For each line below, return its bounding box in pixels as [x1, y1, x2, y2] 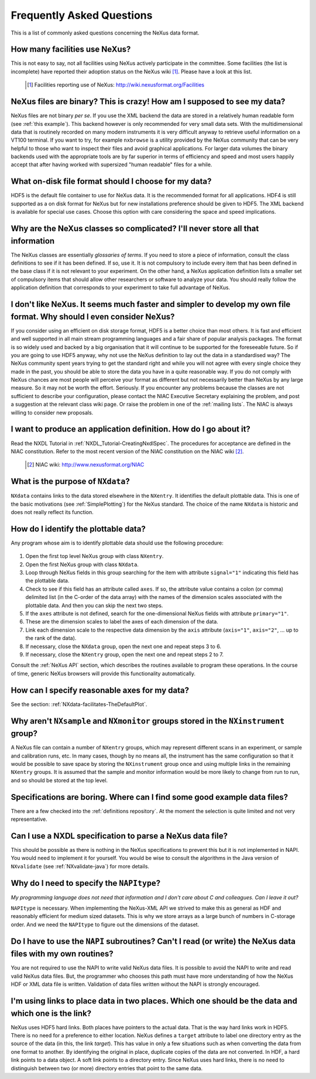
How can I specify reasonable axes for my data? [11, 685, 190, 695]
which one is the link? [11, 1008, 92, 1018]
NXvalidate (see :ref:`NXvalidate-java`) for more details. [11, 862, 149, 869]
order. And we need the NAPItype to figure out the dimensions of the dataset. [11, 921, 200, 928]
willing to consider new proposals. [11, 409, 94, 416]
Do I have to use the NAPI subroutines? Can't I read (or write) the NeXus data [11, 936, 296, 946]
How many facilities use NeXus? [11, 44, 131, 54]
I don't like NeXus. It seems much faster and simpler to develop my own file [11, 299, 291, 310]
